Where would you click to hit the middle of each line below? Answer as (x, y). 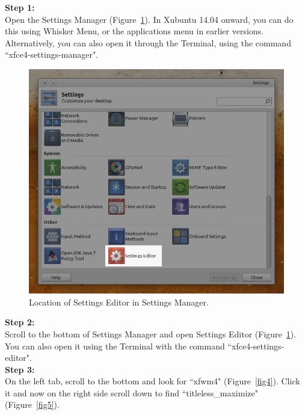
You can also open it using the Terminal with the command (115, 346)
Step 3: (20, 369)
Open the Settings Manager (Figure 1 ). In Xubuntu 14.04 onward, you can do (149, 19)
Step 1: (20, 7)
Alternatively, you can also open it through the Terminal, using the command (148, 42)
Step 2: (20, 322)
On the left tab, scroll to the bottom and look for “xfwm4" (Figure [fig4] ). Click (152, 381)
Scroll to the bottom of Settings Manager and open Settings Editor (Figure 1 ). (151, 334)
